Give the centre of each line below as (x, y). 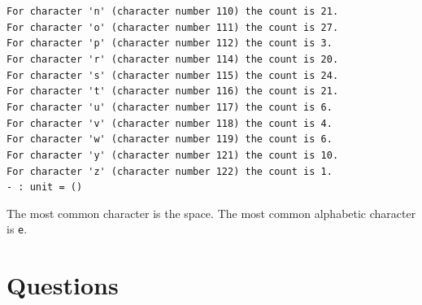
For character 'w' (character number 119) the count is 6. (170, 139)
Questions (63, 285)
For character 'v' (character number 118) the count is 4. (170, 123)
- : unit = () (45, 187)
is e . (17, 229)
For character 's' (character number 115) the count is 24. (173, 75)
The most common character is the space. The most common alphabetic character (211, 213)
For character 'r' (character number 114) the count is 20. (173, 59)
